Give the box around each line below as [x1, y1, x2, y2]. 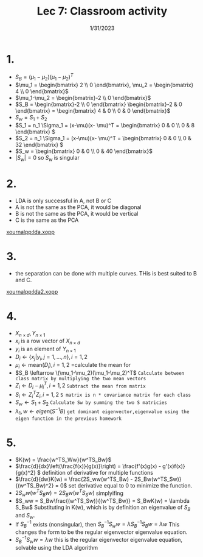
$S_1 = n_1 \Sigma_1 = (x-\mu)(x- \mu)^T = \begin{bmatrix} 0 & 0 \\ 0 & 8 [15, 121, 195, 129]
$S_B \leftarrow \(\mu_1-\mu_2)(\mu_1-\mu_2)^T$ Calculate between [15, 369, 185, 376]
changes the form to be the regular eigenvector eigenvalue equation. [15, 528, 188, 536]
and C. [15, 276, 32, 283]
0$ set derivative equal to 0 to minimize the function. [60, 481, 193, 489]
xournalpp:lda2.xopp [6, 288, 58, 295]
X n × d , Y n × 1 [15, 329, 46, 338]
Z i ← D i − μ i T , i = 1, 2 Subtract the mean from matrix [15, 381, 146, 391]
